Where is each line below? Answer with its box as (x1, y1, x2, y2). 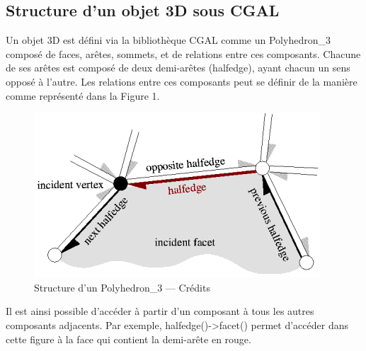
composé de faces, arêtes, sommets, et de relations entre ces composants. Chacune (6, 46, 361, 61)
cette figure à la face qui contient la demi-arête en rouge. (6, 331, 251, 346)
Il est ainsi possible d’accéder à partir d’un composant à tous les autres (6, 304, 314, 318)
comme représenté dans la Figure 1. (6, 88, 160, 103)
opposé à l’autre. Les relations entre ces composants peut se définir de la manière (6, 74, 358, 88)
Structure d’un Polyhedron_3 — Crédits (34, 280, 210, 294)
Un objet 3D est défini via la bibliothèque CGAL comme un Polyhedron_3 (6, 33, 331, 47)
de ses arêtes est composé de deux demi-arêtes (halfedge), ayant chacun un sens (6, 60, 350, 75)
